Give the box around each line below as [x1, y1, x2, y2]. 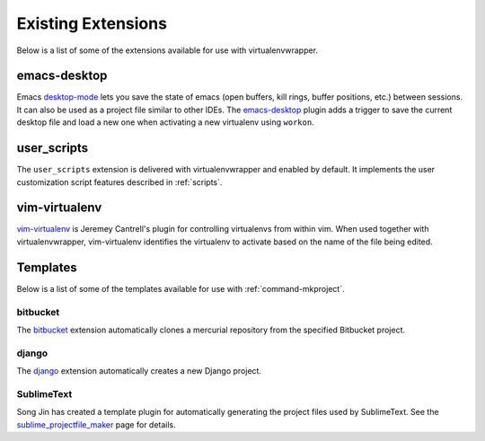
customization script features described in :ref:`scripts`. [16, 176, 223, 188]
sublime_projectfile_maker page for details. [16, 419, 177, 430]
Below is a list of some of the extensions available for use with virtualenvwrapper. [16, 45, 319, 56]
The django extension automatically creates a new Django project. [16, 366, 262, 376]
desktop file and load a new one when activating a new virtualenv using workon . [16, 117, 314, 128]
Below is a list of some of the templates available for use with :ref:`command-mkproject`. [16, 283, 345, 294]
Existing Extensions [16, 13, 168, 33]
